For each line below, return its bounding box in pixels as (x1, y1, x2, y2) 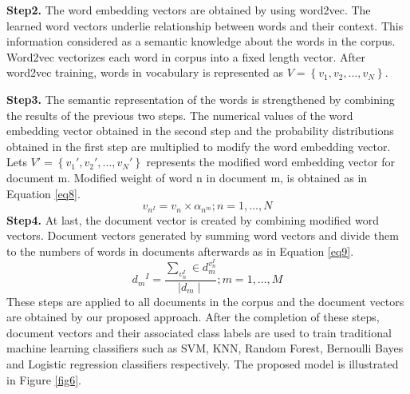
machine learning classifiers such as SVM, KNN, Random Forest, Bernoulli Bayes (6, 340, 404, 356)
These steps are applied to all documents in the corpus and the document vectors (6, 293, 404, 309)
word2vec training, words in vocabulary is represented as (6, 64, 284, 81)
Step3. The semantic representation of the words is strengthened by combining (6, 90, 395, 107)
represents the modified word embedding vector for (146, 153, 396, 170)
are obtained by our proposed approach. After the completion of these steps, (6, 308, 380, 325)
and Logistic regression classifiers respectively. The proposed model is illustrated (6, 356, 399, 372)
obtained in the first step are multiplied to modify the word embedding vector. (6, 137, 391, 154)
